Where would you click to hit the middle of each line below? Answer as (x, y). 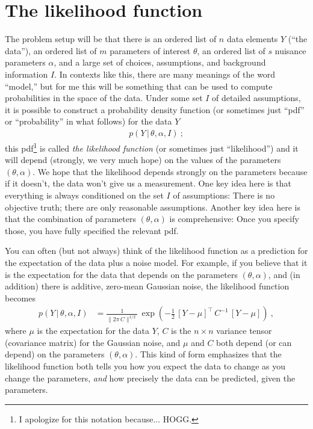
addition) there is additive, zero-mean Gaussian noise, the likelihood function (147, 286)
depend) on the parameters (55, 354)
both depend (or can (254, 342)
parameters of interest (150, 50)
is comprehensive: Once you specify (234, 219)
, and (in (284, 274)
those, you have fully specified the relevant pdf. (92, 230)
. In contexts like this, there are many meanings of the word (165, 74)
